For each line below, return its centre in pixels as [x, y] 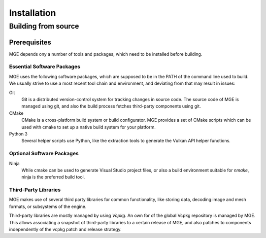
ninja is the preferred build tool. [53, 177]
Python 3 [18, 134]
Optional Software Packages [44, 154]
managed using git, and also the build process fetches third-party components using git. [111, 106]
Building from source [44, 26]
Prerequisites [30, 42]
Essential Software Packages [45, 67]
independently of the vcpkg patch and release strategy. [65, 229]
